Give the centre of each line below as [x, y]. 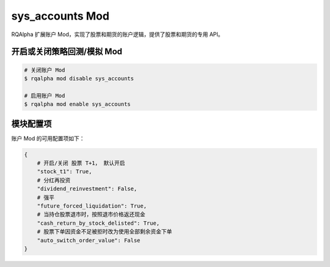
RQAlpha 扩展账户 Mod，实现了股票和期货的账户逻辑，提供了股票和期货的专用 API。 [117, 34]
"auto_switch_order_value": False [89, 240]
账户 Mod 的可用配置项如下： [48, 138]
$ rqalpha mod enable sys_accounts [77, 104]
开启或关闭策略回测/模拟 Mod [67, 52]
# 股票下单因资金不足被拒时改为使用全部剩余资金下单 [105, 232]
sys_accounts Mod [61, 16]
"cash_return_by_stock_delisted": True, [98, 223]
